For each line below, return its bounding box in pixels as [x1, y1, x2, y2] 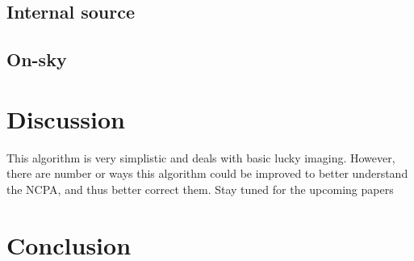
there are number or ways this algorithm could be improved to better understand [6, 165, 408, 182]
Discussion [6, 102, 125, 135]
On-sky [6, 47, 67, 72]
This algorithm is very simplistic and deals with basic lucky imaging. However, [6, 149, 395, 166]
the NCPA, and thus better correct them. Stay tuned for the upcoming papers [6, 180, 394, 197]
